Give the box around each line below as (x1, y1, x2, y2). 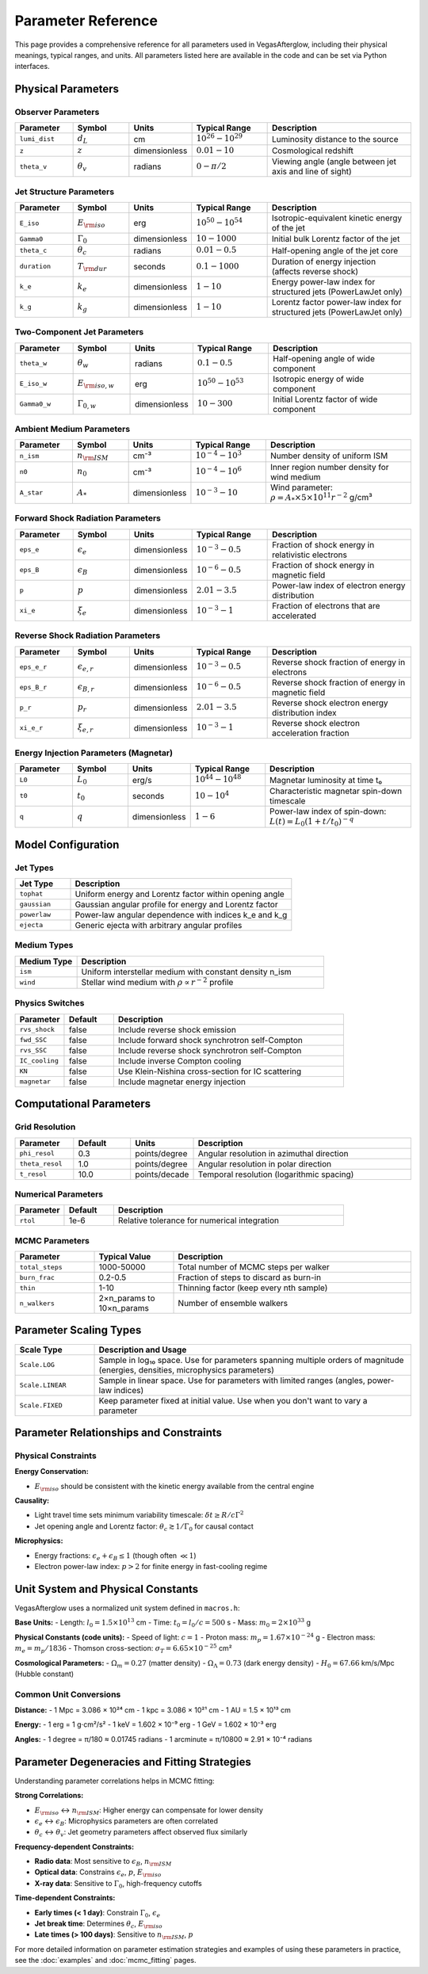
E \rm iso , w (77, 378, 115, 390)
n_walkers (19, 1299, 55, 1308)
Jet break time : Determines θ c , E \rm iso (34, 1919, 162, 1930)
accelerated (272, 610, 317, 621)
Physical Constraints (14, 1450, 97, 1461)
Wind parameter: (269, 482, 333, 493)
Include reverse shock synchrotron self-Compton (117, 1044, 302, 1056)
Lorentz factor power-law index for (271, 296, 402, 307)
